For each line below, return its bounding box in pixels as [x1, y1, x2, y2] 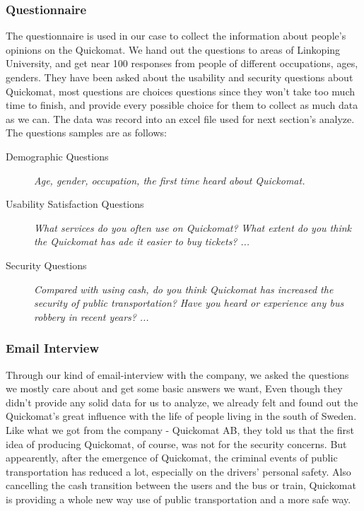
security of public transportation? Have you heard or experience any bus [34, 295, 344, 310]
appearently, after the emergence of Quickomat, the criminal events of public [6, 450, 338, 465]
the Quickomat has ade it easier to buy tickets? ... [34, 234, 250, 249]
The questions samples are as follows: [6, 125, 167, 140]
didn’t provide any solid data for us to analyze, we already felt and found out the [6, 394, 358, 409]
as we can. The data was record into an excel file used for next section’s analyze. [6, 111, 355, 126]
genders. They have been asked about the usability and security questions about [6, 70, 353, 84]
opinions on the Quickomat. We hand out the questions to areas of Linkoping [6, 42, 341, 57]
